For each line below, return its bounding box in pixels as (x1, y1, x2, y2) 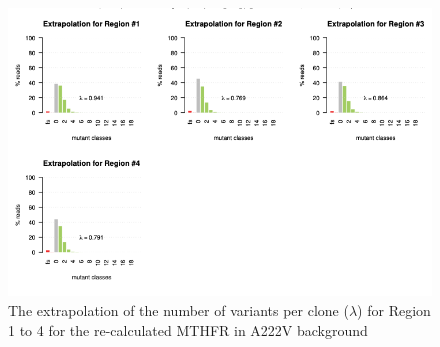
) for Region (357, 300, 431, 321)
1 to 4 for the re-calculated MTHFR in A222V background (8, 319, 368, 340)
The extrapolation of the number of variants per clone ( (8, 300, 349, 321)
